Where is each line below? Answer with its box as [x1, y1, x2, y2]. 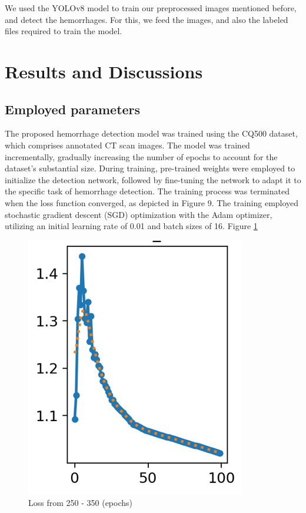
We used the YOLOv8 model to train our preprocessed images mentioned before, [5, 2, 297, 14]
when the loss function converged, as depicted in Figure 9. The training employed [5, 196, 299, 208]
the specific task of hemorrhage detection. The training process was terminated [5, 185, 290, 197]
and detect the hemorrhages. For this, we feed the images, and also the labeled [5, 13, 288, 25]
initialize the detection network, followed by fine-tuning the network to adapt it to [5, 173, 301, 186]
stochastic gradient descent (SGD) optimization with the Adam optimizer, [5, 208, 272, 220]
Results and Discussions [5, 59, 203, 83]
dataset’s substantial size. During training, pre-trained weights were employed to [5, 162, 295, 174]
